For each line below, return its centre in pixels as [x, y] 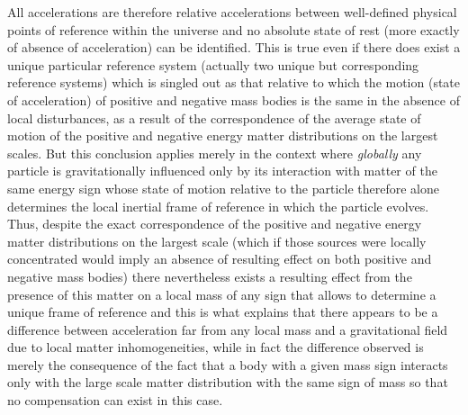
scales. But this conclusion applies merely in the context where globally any [215, 153]
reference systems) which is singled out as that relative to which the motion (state [234, 82]
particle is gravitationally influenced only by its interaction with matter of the [222, 171]
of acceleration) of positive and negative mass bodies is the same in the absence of [234, 99]
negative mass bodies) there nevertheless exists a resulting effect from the [210, 276]
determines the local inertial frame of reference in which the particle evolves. [218, 206]
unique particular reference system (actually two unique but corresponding [213, 64]
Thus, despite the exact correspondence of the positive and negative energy [215, 224]
